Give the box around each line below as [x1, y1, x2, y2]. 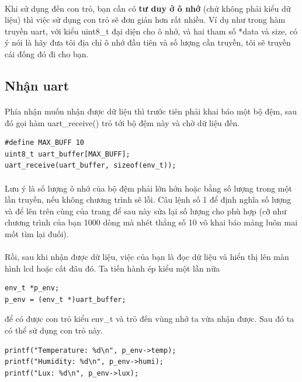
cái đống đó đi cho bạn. [5, 47, 89, 60]
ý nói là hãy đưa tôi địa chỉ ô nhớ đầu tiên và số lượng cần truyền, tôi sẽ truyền [5, 36, 291, 48]
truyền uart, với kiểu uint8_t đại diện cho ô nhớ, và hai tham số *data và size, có [5, 25, 298, 37]
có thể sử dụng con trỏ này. [5, 324, 103, 336]
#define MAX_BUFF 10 [5, 138, 85, 147]
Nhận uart [5, 76, 70, 94]
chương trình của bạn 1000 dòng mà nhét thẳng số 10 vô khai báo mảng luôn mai [5, 216, 298, 228]
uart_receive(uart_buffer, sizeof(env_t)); [5, 161, 176, 170]
